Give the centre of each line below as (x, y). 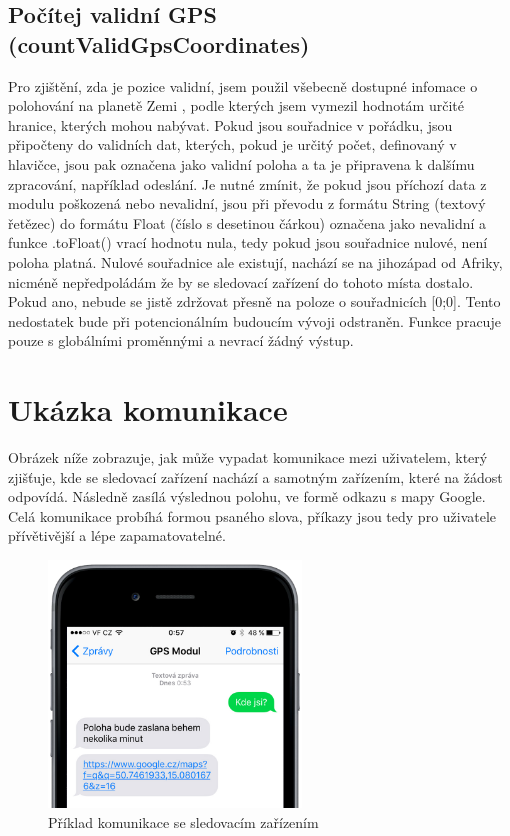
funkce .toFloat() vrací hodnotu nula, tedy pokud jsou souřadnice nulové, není (248, 242)
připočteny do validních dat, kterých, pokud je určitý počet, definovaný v (232, 144)
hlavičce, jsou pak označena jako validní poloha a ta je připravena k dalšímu (241, 163)
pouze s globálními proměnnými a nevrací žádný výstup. (181, 340)
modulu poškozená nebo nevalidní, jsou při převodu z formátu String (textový (247, 203)
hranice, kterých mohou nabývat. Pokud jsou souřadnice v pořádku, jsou (230, 124)
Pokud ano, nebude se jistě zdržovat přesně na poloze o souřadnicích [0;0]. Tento (254, 301)
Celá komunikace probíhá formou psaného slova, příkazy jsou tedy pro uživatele (252, 515)
